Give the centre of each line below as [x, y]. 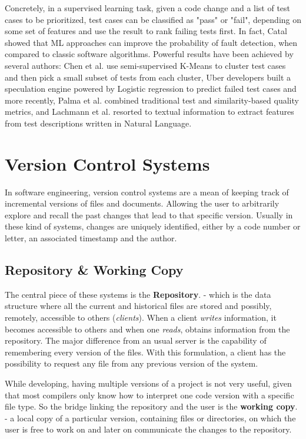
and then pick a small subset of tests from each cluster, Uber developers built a [148, 77]
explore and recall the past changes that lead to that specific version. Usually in [149, 214]
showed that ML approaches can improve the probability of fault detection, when [151, 42]
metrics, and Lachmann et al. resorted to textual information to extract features [149, 112]
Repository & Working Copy [94, 270]
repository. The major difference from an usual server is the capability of [136, 340]
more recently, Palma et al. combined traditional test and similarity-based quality [152, 100]
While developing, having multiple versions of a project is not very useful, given [148, 383]
